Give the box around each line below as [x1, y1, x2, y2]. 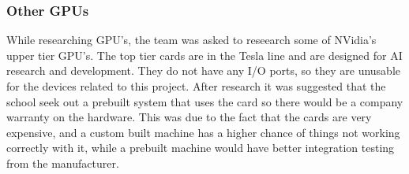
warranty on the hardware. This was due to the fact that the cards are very [6, 109, 372, 125]
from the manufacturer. [6, 154, 119, 171]
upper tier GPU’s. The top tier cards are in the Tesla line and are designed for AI [6, 46, 403, 63]
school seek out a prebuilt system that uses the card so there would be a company [6, 93, 403, 109]
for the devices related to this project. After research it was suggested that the [6, 78, 386, 94]
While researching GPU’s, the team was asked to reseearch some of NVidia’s [6, 31, 377, 48]
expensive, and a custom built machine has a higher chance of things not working [6, 124, 400, 140]
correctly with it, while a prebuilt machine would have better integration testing [6, 139, 395, 156]
